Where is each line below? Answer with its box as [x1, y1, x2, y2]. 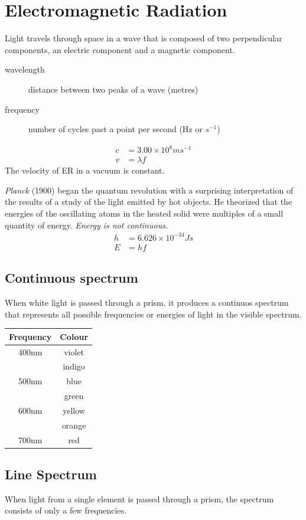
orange [61, 418, 86, 431]
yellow [63, 404, 85, 416]
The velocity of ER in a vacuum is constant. [5, 164, 165, 176]
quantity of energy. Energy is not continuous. [5, 218, 168, 231]
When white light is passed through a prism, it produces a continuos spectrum [5, 296, 289, 308]
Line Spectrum [5, 465, 97, 483]
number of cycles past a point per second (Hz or [28, 123, 203, 135]
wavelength [5, 63, 45, 76]
